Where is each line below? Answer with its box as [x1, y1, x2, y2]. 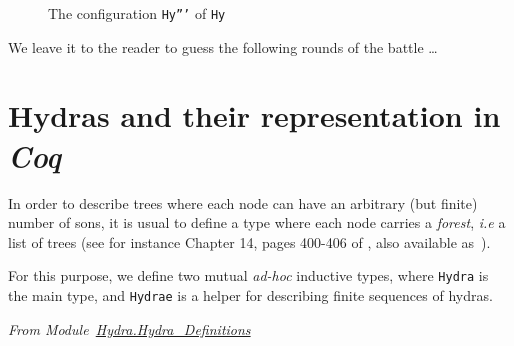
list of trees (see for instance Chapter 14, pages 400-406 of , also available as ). [8, 231, 491, 252]
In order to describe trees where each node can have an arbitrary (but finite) [8, 192, 478, 213]
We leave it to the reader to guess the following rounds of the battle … [8, 36, 438, 57]
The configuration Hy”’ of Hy [48, 3, 226, 23]
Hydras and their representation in [8, 95, 501, 136]
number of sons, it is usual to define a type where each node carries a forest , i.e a [8, 212, 506, 233]
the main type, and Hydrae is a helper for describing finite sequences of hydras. [8, 285, 493, 305]
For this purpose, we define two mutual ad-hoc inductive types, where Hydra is [8, 265, 489, 286]
